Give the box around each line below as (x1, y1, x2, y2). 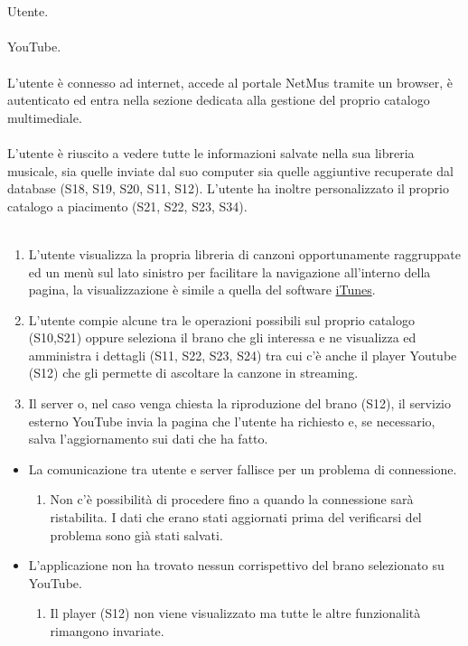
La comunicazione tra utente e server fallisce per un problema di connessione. (28, 459, 457, 478)
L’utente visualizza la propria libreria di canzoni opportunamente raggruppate (28, 244, 461, 263)
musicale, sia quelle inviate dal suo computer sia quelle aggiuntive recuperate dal (7, 161, 454, 180)
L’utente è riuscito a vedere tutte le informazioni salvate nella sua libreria (7, 143, 415, 162)
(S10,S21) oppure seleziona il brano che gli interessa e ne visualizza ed (28, 328, 417, 347)
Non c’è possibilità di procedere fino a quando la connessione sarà (50, 490, 414, 509)
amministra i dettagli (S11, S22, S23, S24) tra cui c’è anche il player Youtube (28, 345, 457, 364)
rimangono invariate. (50, 622, 164, 640)
